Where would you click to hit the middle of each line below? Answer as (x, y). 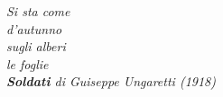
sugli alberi (36, 46)
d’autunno (34, 28)
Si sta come (38, 11)
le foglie (28, 63)
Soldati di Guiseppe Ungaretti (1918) (111, 81)
